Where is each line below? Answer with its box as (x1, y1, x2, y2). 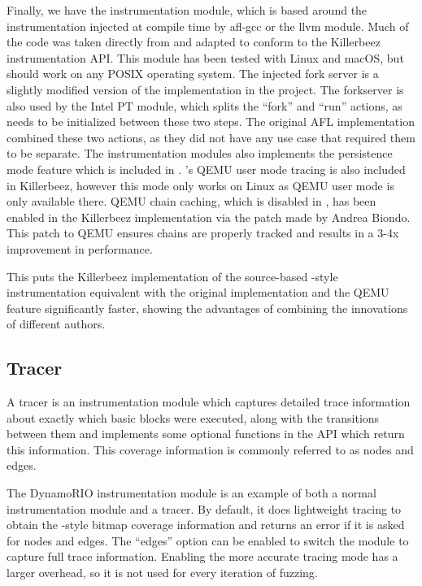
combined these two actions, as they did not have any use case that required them (7, 128, 415, 145)
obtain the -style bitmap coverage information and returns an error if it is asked (7, 516, 405, 533)
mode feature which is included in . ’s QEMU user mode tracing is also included (7, 160, 406, 177)
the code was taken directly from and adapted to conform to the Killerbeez (7, 33, 381, 50)
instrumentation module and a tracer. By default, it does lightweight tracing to (7, 500, 402, 517)
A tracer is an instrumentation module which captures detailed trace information (7, 393, 411, 410)
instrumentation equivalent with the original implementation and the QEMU (7, 284, 389, 301)
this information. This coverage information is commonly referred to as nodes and (7, 441, 414, 458)
